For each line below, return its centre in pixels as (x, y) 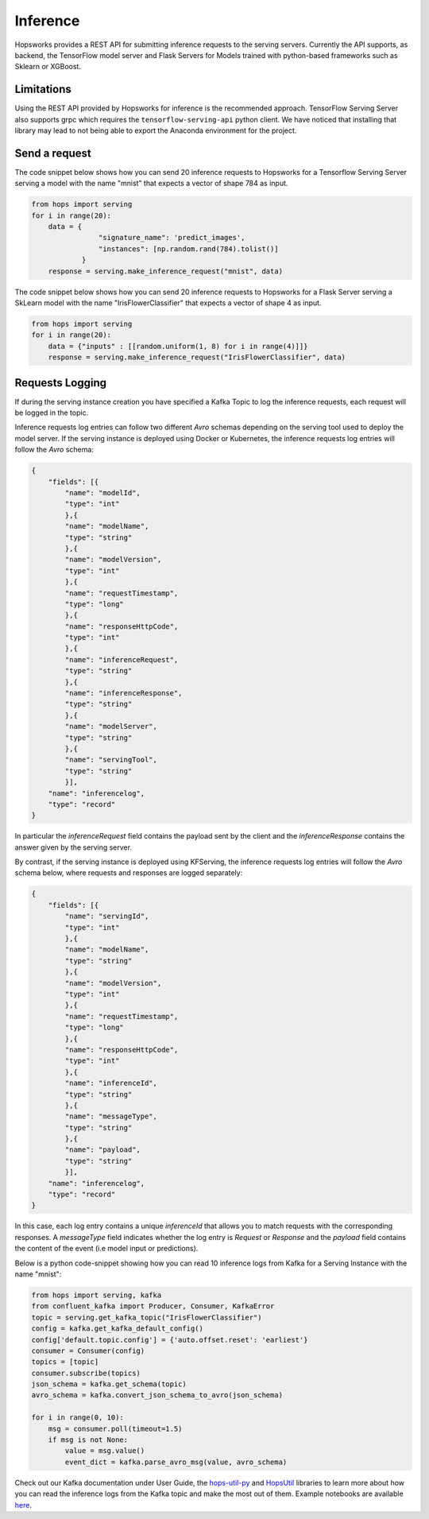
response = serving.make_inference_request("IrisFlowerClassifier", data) (197, 357)
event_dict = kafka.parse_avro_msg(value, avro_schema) (176, 1462)
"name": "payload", (102, 1150)
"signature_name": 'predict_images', (172, 238)
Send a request (53, 153)
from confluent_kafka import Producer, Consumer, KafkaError (153, 1306)
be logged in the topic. (52, 413)
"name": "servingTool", (111, 760)
